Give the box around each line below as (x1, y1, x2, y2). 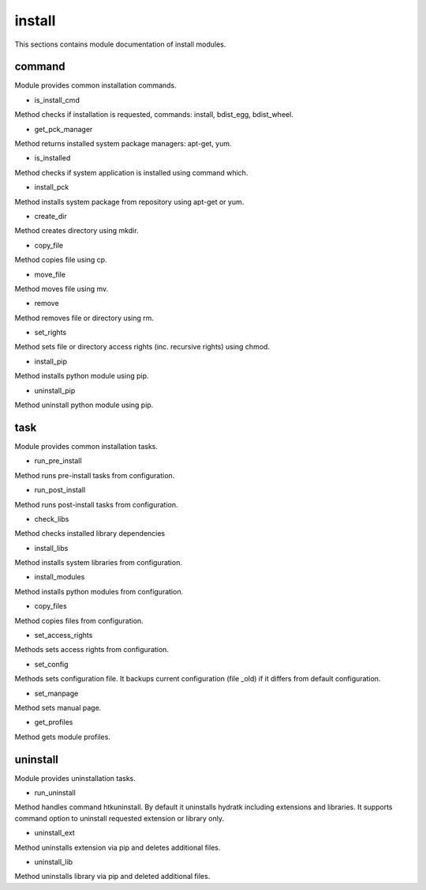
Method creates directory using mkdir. (14, 226, 139, 236)
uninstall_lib (34, 858, 73, 867)
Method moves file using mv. (14, 284, 109, 293)
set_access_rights (34, 631, 93, 640)
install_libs (34, 543, 69, 552)
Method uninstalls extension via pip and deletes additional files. (14, 843, 221, 852)
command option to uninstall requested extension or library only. (14, 813, 225, 823)
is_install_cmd (34, 95, 80, 104)
